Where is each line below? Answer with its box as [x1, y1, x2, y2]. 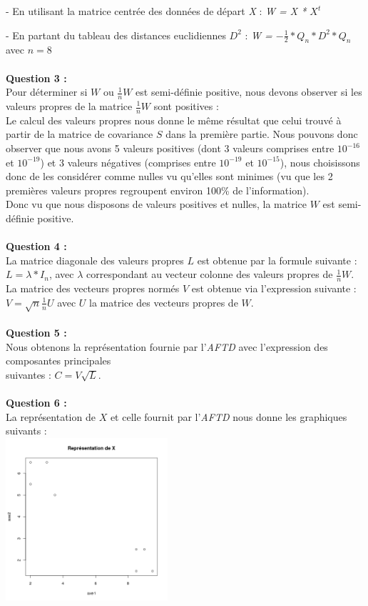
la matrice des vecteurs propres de [89, 294, 238, 309]
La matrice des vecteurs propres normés [6, 281, 180, 296]
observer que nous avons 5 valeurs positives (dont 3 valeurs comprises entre [6, 141, 334, 156]
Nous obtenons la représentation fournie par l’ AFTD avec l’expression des [6, 339, 328, 354]
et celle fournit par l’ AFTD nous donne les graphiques [110, 409, 347, 424]
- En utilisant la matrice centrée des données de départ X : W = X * [6, 4, 307, 18]
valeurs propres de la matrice [6, 99, 133, 113]
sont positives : [153, 99, 219, 113]
